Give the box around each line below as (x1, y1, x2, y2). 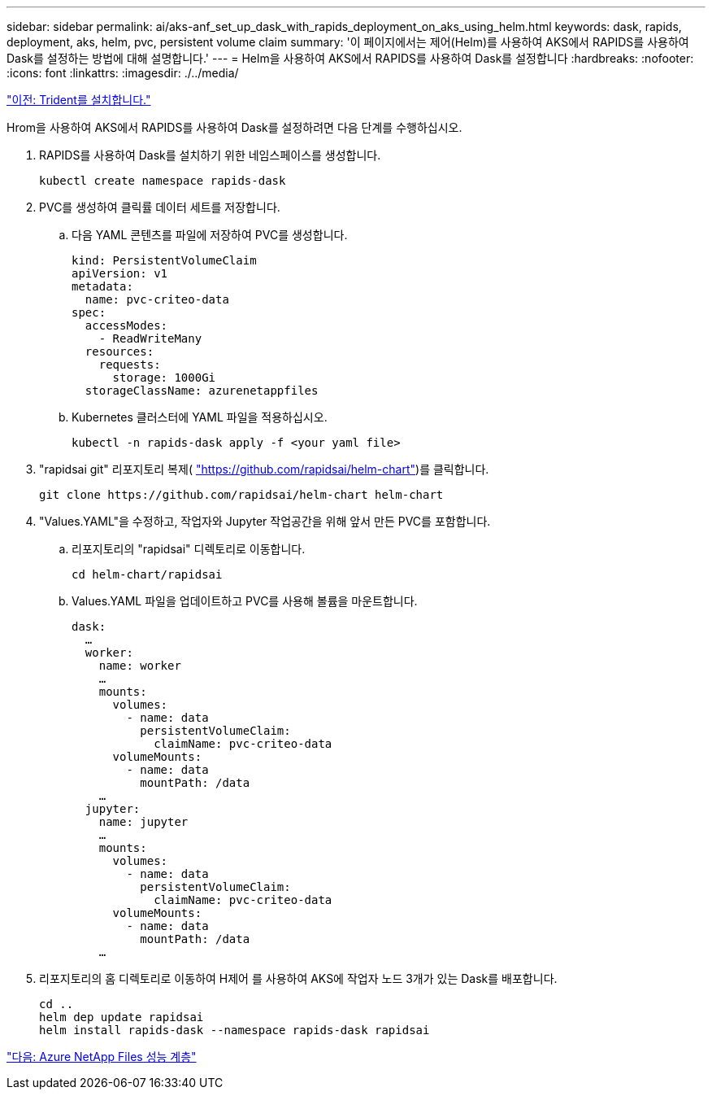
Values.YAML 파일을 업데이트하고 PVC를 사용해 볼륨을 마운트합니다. (72, 594, 418, 608)
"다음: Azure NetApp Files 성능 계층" (7, 1050, 197, 1063)
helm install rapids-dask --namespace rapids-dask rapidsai (39, 1024, 430, 1037)
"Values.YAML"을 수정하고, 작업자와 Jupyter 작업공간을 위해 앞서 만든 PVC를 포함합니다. (39, 514, 491, 528)
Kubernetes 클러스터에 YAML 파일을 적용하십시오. (72, 410, 328, 424)
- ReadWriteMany (98, 332, 202, 345)
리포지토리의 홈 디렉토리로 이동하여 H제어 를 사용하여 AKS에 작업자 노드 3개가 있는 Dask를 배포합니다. (39, 972, 558, 985)
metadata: (72, 280, 133, 293)
